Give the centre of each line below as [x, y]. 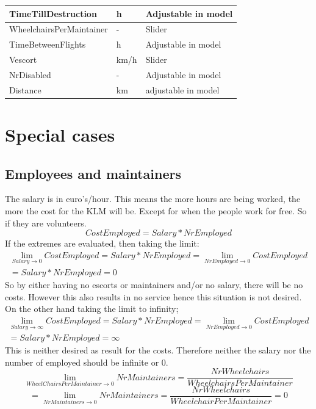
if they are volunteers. [46, 223]
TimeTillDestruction [53, 13]
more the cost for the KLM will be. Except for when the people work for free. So [156, 210]
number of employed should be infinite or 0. [87, 362]
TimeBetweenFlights [48, 44]
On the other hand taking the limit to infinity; [92, 309]
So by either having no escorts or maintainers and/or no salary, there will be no [154, 285]
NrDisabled [30, 74]
